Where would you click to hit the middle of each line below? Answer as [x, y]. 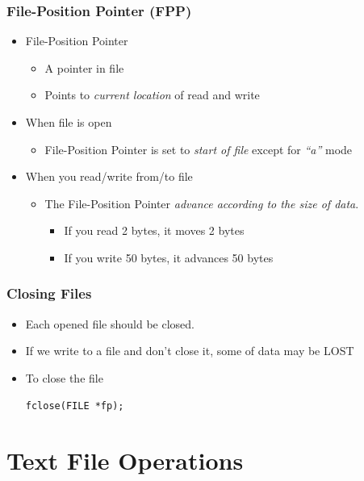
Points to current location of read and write [152, 95]
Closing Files [49, 293]
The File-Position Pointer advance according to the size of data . [202, 203]
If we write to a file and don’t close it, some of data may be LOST [190, 351]
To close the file [64, 377]
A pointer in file [84, 67]
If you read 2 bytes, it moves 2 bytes [154, 230]
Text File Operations [125, 460]
